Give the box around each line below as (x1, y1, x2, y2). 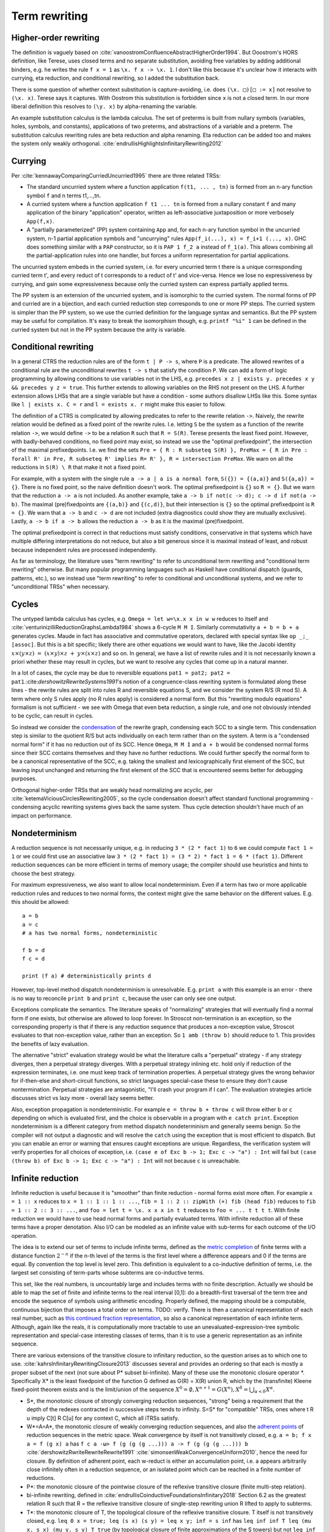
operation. (11, 1232, 37, 1239)
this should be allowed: (11, 898, 70, 905)
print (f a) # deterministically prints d (22, 973, 152, 980)
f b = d (22, 947, 45, 954)
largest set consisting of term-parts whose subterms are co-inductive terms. (11, 1269, 205, 1276)
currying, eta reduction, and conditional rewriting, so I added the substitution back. (11, 74, 220, 82)
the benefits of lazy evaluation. (11, 1040, 89, 1047)
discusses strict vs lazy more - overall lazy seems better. (11, 1094, 155, 1102)
